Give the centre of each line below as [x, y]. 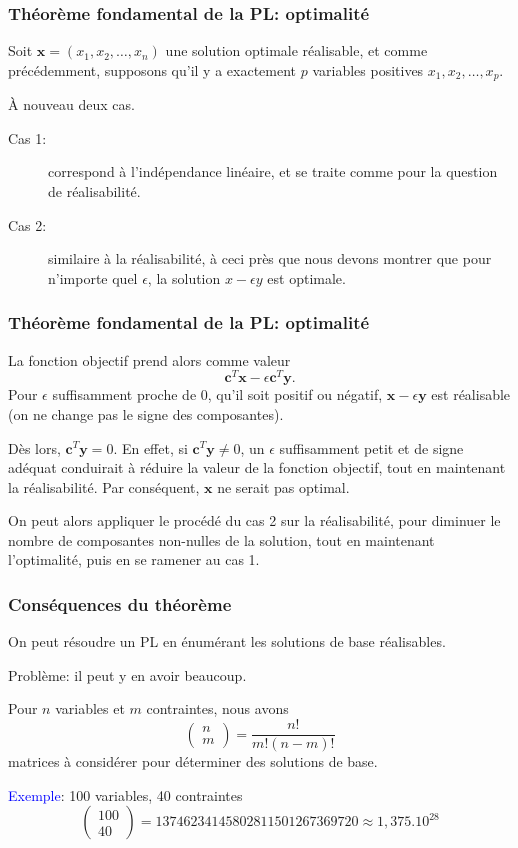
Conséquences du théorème [120, 603]
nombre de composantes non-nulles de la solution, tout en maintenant [221, 539]
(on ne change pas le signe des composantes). [146, 413]
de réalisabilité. [94, 191]
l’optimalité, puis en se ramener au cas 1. [134, 559]
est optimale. [306, 277]
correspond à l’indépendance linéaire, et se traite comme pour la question [273, 171]
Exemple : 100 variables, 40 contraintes [125, 794]
